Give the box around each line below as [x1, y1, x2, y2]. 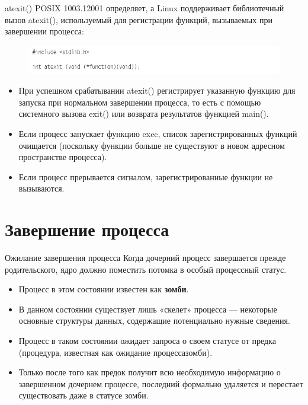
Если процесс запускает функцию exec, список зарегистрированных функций [18, 127, 297, 139]
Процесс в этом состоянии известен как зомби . [18, 283, 189, 295]
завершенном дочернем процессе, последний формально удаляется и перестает [18, 377, 303, 390]
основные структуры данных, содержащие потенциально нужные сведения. [18, 314, 290, 327]
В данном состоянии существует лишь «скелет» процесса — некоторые [18, 302, 277, 315]
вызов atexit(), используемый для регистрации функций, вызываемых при [5, 13, 272, 25]
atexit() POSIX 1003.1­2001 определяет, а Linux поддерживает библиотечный [5, 2, 284, 14]
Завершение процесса [5, 217, 169, 241]
